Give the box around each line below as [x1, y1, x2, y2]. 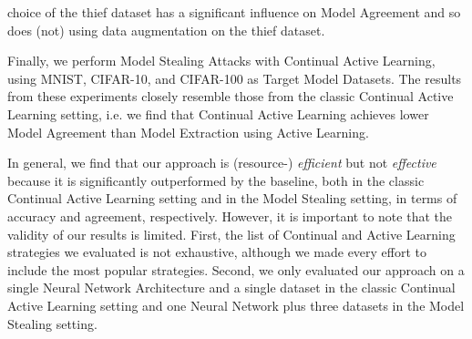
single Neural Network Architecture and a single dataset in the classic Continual [7, 278, 456, 297]
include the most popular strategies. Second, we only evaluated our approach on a [7, 260, 465, 279]
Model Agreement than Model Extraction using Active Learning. [7, 122, 369, 141]
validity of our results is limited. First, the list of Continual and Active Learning [7, 224, 456, 243]
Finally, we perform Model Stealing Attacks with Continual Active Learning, [7, 51, 436, 70]
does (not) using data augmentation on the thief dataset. [7, 20, 325, 39]
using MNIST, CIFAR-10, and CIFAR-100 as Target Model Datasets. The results [7, 68, 462, 87]
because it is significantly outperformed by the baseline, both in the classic [7, 170, 425, 190]
